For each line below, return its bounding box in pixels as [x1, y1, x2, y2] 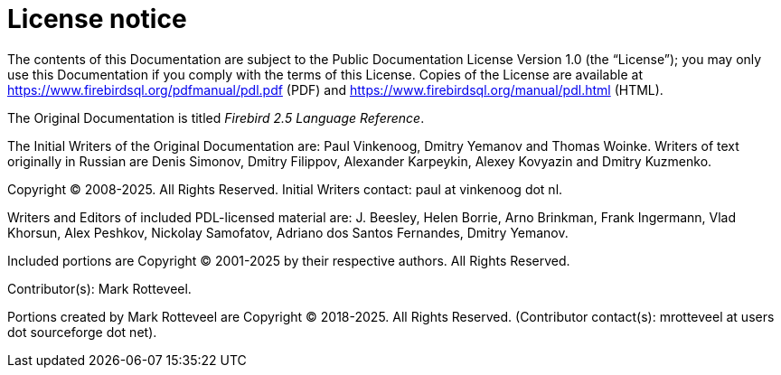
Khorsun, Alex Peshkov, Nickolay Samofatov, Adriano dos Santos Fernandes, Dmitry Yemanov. [7, 224, 569, 240]
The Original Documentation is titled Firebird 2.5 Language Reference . [7, 109, 425, 126]
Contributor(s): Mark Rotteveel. [7, 280, 192, 296]
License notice [7, 4, 187, 34]
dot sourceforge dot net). [7, 323, 157, 340]
